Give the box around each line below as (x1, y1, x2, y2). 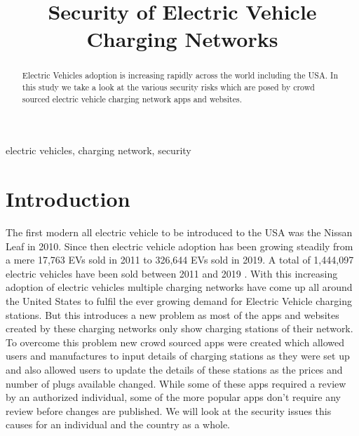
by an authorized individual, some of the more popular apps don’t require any (6, 390, 341, 404)
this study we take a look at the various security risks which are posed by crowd (22, 81, 315, 93)
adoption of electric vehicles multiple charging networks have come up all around (6, 280, 353, 294)
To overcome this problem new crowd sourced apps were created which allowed (6, 334, 344, 349)
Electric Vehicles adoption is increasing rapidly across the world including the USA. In (22, 69, 339, 81)
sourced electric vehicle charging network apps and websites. (22, 93, 242, 104)
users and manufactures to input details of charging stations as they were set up (6, 348, 350, 363)
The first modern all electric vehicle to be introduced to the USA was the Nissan (6, 225, 353, 240)
